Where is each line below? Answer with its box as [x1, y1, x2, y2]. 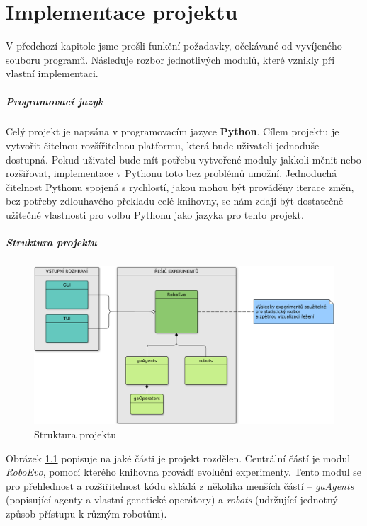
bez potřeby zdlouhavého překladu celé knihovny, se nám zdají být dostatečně [6, 193, 344, 208]
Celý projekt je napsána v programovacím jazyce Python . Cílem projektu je [6, 124, 339, 139]
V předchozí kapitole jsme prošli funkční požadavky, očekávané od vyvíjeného [6, 38, 342, 53]
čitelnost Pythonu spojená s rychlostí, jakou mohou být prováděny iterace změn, [6, 179, 354, 194]
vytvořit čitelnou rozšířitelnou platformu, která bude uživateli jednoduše [6, 138, 320, 153]
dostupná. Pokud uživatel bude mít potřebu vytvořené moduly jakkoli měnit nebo [6, 151, 361, 166]
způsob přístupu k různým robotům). [6, 505, 167, 520]
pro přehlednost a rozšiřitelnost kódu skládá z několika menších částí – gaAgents [6, 478, 354, 493]
